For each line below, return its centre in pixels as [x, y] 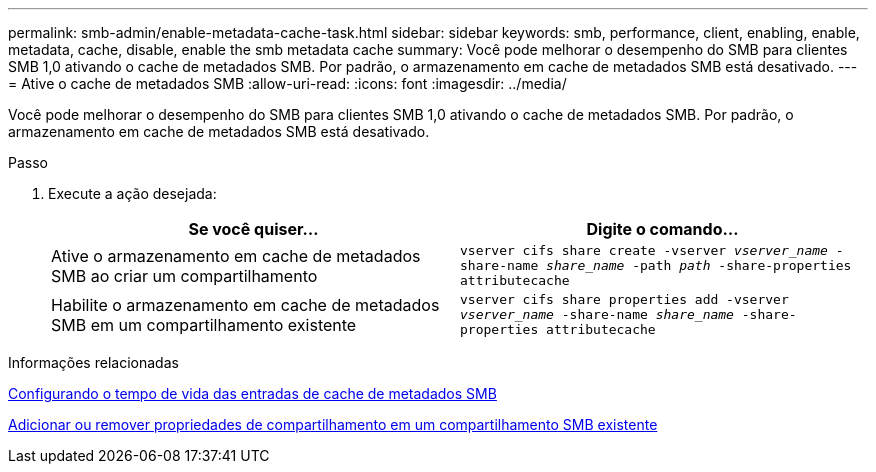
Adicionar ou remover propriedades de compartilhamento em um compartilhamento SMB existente [333, 424]
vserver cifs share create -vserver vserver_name [644, 250]
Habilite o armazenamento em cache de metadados [245, 304]
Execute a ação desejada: [132, 193]
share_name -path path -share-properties [699, 265]
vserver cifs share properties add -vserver [624, 299]
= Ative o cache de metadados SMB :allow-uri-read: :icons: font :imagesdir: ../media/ [287, 83]
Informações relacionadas [93, 362]
